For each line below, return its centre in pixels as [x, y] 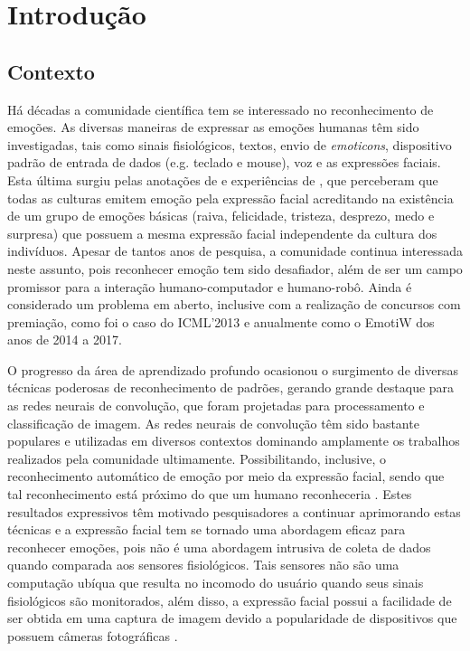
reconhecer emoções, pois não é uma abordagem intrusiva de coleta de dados [219, 547]
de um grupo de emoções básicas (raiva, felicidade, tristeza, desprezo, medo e [221, 216]
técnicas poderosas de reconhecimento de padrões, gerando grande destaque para [231, 387]
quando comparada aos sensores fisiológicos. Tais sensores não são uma [203, 565]
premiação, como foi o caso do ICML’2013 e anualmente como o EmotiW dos [221, 321]
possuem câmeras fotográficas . [93, 635]
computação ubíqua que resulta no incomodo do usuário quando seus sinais [216, 583]
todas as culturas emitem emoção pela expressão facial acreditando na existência [230, 198]
